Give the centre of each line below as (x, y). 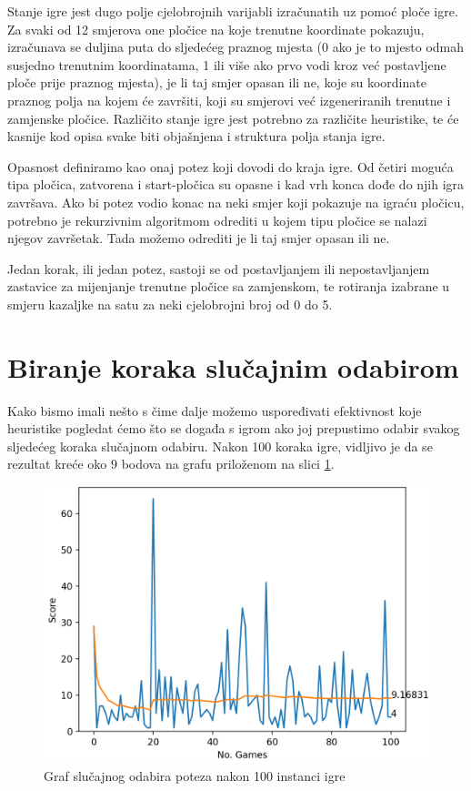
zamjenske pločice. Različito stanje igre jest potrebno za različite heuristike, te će (233, 118)
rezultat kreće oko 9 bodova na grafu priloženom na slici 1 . (171, 464)
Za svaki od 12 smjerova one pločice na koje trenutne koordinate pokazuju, (216, 29)
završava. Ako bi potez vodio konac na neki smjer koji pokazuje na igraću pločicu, (236, 202)
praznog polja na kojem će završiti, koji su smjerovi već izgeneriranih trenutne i (229, 100)
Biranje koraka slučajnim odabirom (233, 366)
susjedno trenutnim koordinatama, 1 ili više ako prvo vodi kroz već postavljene (227, 64)
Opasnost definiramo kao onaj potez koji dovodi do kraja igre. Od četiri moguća (230, 166)
